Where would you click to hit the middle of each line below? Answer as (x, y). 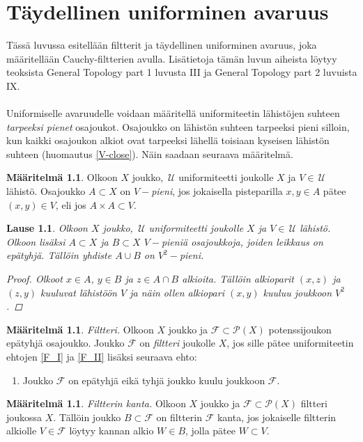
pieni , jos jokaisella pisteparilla (217, 191)
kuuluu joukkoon (298, 292)
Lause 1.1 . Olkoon (47, 228)
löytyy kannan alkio (111, 431)
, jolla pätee (210, 431)
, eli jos (71, 204)
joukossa (24, 417)
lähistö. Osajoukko (46, 191)
